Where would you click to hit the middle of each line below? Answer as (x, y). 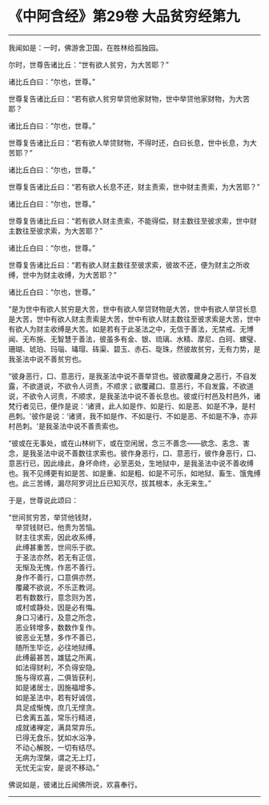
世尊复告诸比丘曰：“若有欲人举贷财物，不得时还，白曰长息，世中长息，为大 (133, 143)
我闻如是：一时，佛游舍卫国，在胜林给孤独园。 (85, 47)
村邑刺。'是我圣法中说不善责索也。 (66, 426)
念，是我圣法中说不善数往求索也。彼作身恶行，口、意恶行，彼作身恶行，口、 (134, 453)
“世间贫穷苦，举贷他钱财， (52, 517)
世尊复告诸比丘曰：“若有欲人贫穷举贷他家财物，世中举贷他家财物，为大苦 (129, 99)
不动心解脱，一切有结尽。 (57, 747)
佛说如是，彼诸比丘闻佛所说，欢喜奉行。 (75, 784)
